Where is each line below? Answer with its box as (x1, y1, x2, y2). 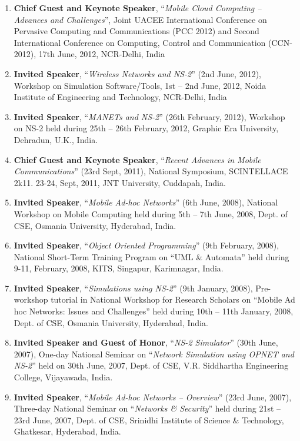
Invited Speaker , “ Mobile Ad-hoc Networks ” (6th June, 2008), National (14, 196, 278, 208)
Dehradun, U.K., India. (14, 133, 98, 145)
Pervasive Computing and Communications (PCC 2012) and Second (14, 25, 259, 37)
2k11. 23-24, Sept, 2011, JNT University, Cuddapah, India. (14, 176, 226, 188)
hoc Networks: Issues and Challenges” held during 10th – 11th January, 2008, (14, 305, 294, 317)
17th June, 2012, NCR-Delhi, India (38, 48, 165, 60)
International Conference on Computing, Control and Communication (14, 36, 266, 48)
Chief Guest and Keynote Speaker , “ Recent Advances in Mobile (14, 153, 261, 165)
